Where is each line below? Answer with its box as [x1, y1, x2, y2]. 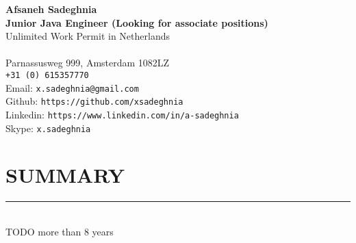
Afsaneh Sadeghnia [5, 2, 97, 16]
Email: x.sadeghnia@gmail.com [5, 80, 139, 94]
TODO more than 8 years [5, 224, 114, 238]
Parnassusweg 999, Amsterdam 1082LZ [5, 55, 170, 70]
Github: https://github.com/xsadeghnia [5, 94, 183, 108]
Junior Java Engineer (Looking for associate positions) [5, 15, 268, 29]
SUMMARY [5, 161, 125, 189]
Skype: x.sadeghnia [5, 120, 91, 135]
